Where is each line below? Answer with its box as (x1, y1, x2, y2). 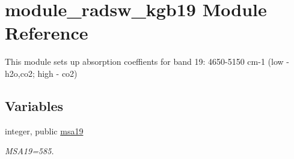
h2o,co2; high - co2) (5, 67, 78, 79)
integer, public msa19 (5, 124, 84, 137)
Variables (5, 96, 64, 115)
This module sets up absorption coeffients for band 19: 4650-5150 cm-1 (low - (5, 55, 289, 68)
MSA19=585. (5, 145, 54, 157)
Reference (5, 20, 88, 45)
